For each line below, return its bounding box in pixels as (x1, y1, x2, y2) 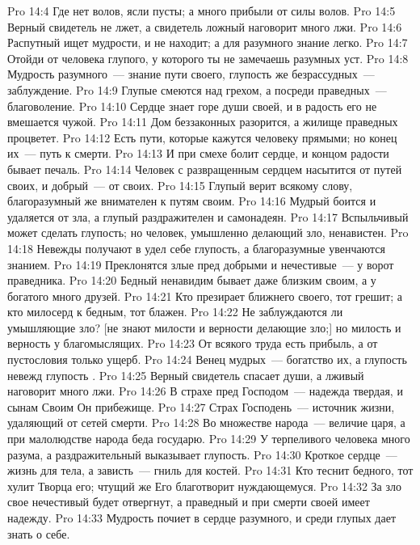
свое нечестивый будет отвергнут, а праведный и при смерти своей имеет (7, 493, 370, 510)
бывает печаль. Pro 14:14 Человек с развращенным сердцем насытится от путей (7, 160, 402, 177)
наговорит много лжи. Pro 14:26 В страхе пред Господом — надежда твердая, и (7, 382, 403, 399)
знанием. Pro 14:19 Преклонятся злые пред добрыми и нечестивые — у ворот (7, 256, 394, 272)
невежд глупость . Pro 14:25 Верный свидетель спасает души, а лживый (7, 366, 364, 383)
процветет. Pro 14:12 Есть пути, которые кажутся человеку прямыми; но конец (7, 129, 397, 146)
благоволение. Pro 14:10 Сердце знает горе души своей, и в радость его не (7, 97, 377, 114)
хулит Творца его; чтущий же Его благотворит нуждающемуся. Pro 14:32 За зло (7, 477, 401, 494)
